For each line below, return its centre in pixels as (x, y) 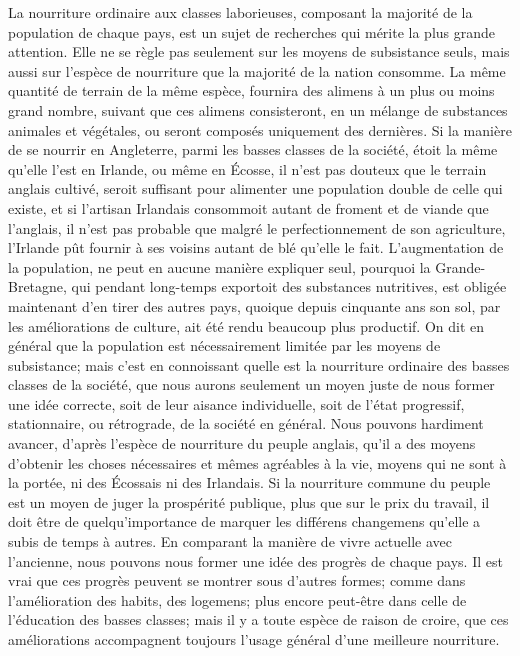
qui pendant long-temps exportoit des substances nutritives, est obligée (289, 286)
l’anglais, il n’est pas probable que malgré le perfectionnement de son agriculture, (257, 227)
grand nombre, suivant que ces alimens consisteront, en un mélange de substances (258, 109)
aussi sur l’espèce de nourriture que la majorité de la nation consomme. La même (257, 70)
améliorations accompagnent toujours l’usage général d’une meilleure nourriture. (254, 639)
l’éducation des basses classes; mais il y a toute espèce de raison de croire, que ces (258, 619)
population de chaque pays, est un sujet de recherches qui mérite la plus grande (252, 31)
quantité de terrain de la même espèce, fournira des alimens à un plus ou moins (251, 90)
